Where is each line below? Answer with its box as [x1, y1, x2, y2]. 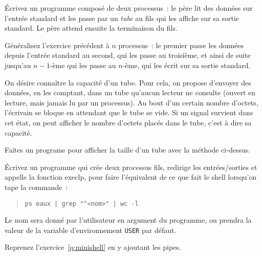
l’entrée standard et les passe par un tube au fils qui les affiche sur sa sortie [5, 12, 239, 23]
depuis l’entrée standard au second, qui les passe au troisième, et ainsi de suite [5, 50, 251, 60]
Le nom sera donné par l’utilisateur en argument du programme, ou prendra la [5, 215, 252, 225]
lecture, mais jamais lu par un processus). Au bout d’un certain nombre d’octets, [5, 97, 258, 108]
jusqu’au [5, 59, 31, 70]
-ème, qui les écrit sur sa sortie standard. [122, 59, 251, 70]
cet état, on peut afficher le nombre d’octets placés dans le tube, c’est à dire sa [5, 117, 252, 127]
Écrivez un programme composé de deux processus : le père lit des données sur [5, 3, 253, 13]
